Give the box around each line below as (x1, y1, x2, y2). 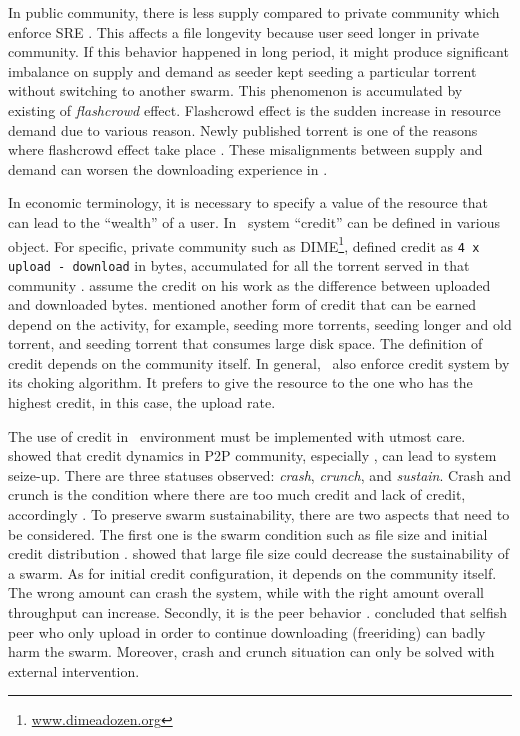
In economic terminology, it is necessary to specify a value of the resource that (8, 192, 488, 213)
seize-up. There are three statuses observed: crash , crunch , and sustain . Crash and (8, 464, 512, 485)
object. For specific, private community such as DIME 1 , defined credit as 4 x (8, 232, 480, 256)
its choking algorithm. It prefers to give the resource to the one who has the (8, 372, 473, 393)
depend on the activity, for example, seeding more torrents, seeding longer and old (8, 313, 512, 334)
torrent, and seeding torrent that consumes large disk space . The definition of (8, 333, 483, 354)
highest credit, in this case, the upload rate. (8, 392, 276, 413)
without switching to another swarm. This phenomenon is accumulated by (8, 80, 463, 101)
